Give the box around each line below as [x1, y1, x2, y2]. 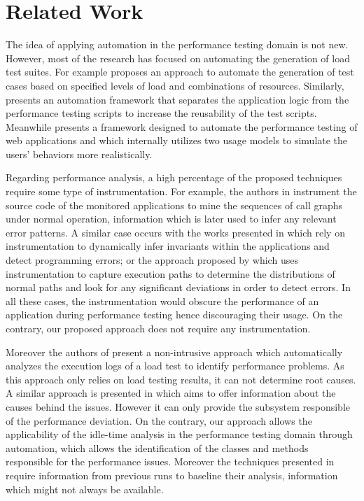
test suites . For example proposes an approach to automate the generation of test [6, 64, 354, 79]
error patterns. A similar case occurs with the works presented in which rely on [6, 225, 345, 239]
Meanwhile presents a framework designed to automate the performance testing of [6, 119, 358, 134]
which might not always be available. [6, 481, 164, 496]
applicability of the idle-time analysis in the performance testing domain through [6, 427, 353, 442]
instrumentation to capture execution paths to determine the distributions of [6, 266, 335, 281]
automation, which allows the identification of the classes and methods [6, 440, 309, 455]
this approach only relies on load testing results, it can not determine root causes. [6, 372, 356, 386]
